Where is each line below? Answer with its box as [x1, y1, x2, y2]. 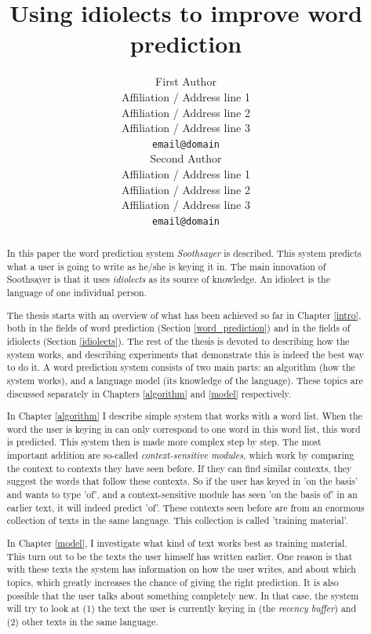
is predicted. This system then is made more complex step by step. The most [6, 435, 322, 449]
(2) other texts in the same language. [6, 614, 158, 628]
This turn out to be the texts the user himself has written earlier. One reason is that [6, 549, 353, 563]
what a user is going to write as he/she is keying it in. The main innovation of [6, 259, 326, 273]
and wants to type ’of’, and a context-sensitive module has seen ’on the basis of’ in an [6, 488, 358, 501]
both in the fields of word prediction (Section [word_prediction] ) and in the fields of [6, 321, 351, 335]
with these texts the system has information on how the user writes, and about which [6, 563, 356, 576]
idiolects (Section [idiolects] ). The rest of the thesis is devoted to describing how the [6, 335, 350, 347]
